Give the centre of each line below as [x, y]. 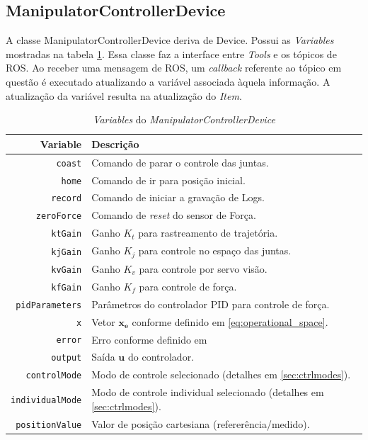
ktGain [67, 234]
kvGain [67, 270]
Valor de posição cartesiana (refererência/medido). [201, 423]
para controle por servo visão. [203, 268]
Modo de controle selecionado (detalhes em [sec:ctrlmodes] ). [221, 374]
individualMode [46, 400]
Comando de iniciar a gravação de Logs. [178, 197]
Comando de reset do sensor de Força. [174, 215]
